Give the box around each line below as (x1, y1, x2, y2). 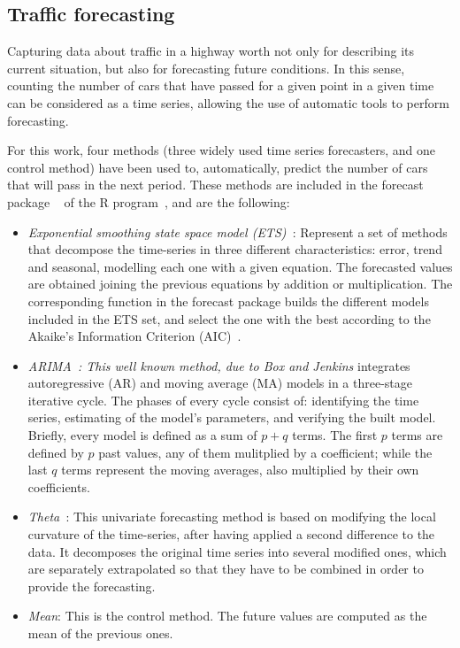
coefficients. (27, 477, 90, 496)
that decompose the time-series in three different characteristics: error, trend (27, 240, 442, 258)
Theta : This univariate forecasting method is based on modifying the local (27, 507, 436, 526)
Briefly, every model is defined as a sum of (27, 426, 257, 444)
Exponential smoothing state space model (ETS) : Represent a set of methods (27, 222, 448, 241)
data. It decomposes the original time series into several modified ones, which (27, 542, 447, 560)
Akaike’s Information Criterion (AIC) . (27, 327, 241, 345)
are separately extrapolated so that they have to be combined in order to (27, 559, 424, 578)
